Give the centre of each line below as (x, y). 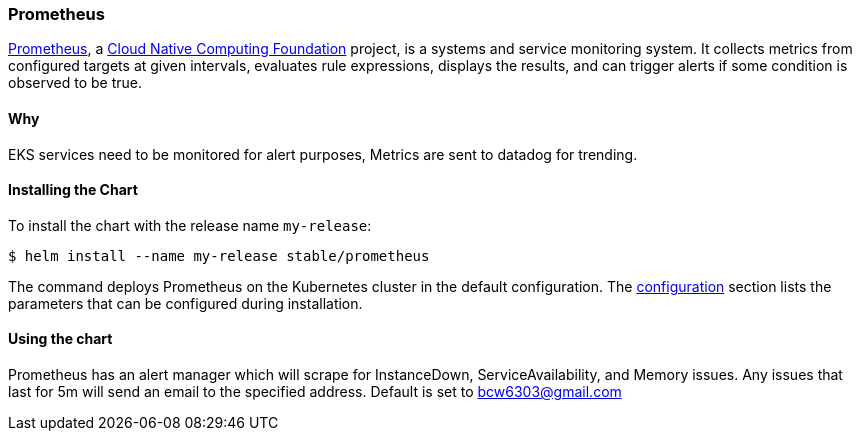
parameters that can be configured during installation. (185, 303)
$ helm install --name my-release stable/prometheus (219, 255)
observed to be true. (75, 83)
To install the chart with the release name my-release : (190, 225)
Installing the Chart (73, 190)
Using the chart (60, 339)
